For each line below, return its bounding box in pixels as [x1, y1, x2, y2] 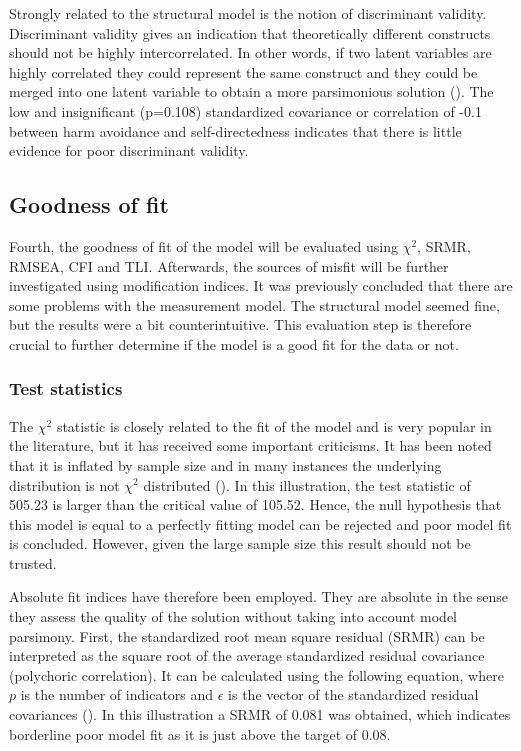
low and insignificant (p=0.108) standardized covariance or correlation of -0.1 [9, 100, 482, 121]
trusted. [9, 552, 57, 573]
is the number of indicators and [20, 684, 214, 705]
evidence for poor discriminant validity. [9, 140, 249, 161]
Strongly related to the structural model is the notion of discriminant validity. [9, 3, 487, 23]
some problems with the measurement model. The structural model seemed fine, [9, 294, 500, 315]
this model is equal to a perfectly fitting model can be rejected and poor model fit [9, 513, 512, 534]
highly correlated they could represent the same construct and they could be [9, 61, 478, 82]
